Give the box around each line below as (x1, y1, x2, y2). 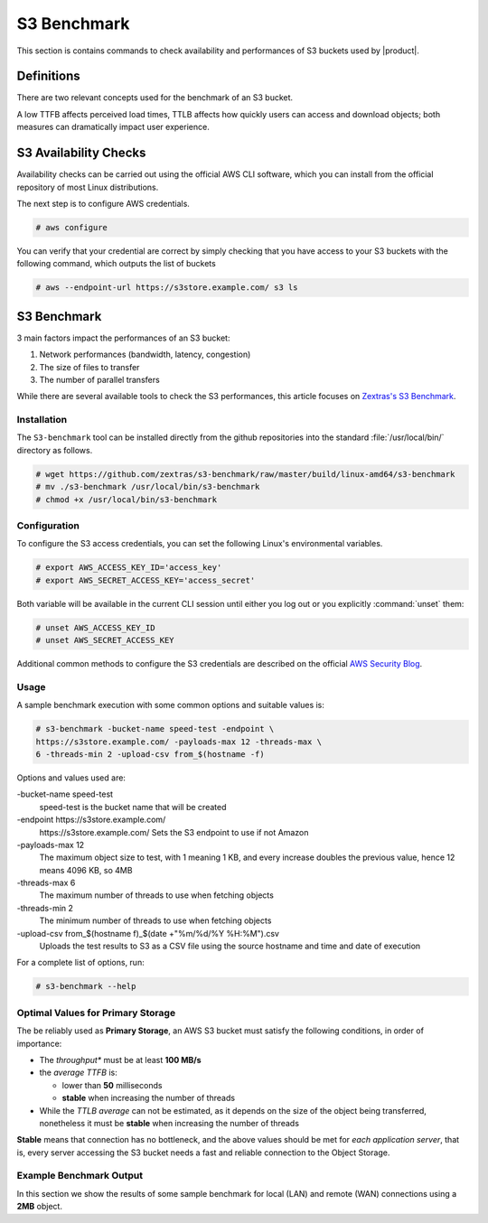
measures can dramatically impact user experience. (16, 122, 210, 133)
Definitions (16, 69, 80, 84)
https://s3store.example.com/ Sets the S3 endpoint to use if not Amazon (39, 826, 309, 837)
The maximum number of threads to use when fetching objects (39, 890, 275, 901)
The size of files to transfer (39, 361, 140, 372)
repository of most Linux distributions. (16, 182, 159, 192)
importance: (16, 1038, 62, 1049)
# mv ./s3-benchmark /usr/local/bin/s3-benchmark (35, 481, 260, 492)
